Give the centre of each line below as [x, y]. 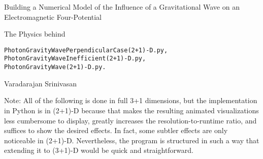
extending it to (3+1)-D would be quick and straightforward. [99, 150]
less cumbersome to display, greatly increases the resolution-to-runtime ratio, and [130, 120]
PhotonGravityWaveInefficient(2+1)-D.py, [75, 59]
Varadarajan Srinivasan [40, 83]
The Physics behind [35, 34]
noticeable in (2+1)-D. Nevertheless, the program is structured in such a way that [132, 140]
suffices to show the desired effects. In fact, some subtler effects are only [116, 130]
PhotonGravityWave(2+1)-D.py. [55, 67]
